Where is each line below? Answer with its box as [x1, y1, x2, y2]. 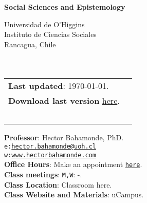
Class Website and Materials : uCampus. [4, 189, 144, 200]
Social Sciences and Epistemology [4, 2, 125, 12]
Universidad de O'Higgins [4, 19, 85, 29]
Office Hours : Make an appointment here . [4, 159, 142, 170]
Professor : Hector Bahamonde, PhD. [4, 132, 124, 142]
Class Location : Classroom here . [4, 179, 112, 190]
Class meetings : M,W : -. [4, 169, 82, 180]
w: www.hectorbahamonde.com [4, 151, 96, 159]
